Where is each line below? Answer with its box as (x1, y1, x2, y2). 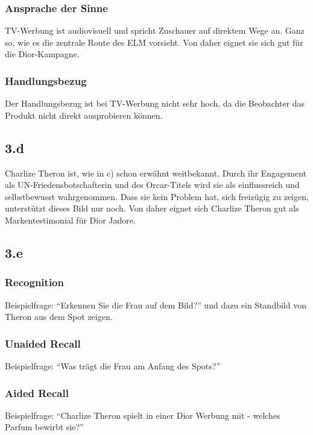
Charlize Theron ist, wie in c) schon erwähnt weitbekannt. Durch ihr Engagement (5, 166, 307, 179)
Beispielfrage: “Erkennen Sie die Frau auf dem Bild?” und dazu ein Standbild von (5, 298, 306, 311)
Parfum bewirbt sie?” (5, 421, 84, 433)
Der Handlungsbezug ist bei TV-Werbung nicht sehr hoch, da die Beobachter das (5, 97, 305, 110)
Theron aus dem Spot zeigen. (5, 310, 113, 323)
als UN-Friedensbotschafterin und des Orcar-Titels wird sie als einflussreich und (5, 178, 300, 191)
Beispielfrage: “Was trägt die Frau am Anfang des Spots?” (5, 359, 221, 372)
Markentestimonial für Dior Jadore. (5, 213, 136, 226)
